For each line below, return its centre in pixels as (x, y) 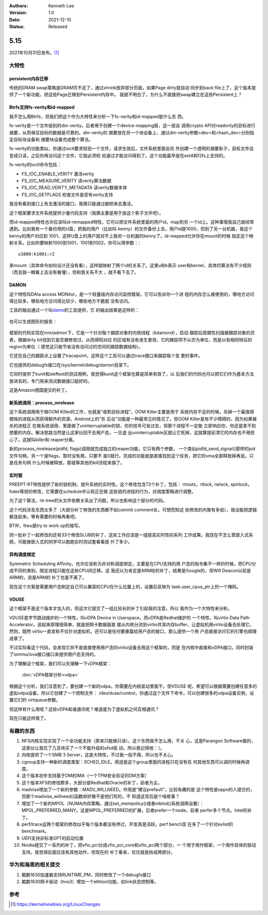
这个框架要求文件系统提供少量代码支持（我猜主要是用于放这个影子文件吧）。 (86, 213)
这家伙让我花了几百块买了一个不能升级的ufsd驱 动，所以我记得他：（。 (93, 748)
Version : (18, 13)
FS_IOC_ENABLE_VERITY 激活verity (58, 174)
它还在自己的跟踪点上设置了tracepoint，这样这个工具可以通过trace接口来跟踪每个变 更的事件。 (106, 356)
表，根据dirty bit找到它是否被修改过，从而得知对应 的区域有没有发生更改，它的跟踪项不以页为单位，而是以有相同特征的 (131, 339)
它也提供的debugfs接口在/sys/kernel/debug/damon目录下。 (70, 365)
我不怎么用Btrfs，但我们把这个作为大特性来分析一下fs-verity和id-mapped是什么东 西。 (98, 116)
